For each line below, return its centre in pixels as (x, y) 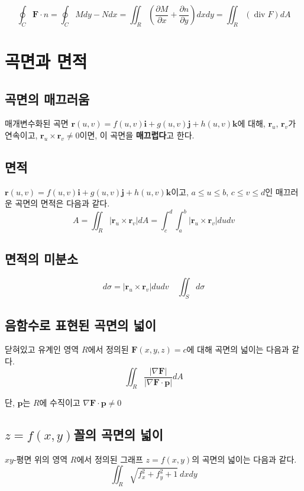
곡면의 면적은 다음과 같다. (62, 203)
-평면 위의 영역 (41, 459)
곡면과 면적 (46, 61)
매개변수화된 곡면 (37, 123)
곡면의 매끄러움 (47, 98)
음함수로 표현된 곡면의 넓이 (80, 324)
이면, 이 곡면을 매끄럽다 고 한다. (137, 135)
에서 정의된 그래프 (110, 459)
